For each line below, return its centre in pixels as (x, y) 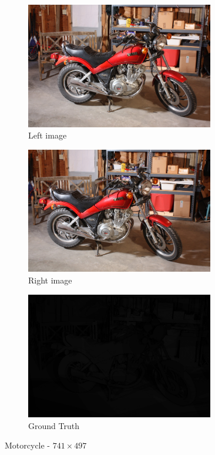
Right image (50, 280)
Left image (48, 135)
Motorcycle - (28, 445)
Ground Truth (54, 425)
